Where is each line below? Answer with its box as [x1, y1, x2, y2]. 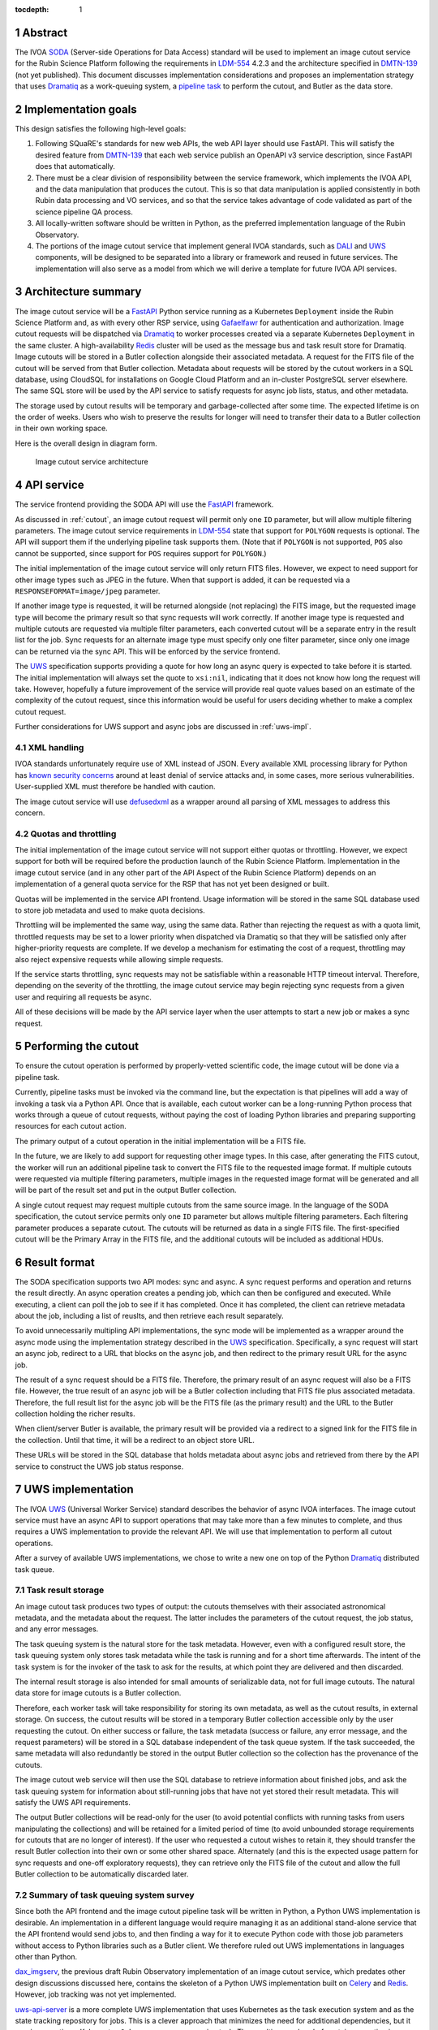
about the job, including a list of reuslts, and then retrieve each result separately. [15, 1311, 284, 1320]
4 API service [15, 478, 84, 492]
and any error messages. [15, 1624, 99, 1634]
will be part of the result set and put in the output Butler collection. [15, 1186, 237, 1195]
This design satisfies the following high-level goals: [15, 123, 187, 133]
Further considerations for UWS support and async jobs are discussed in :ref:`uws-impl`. [15, 722, 311, 732]
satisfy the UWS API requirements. [15, 1797, 131, 1807]
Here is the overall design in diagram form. [15, 438, 157, 448]
